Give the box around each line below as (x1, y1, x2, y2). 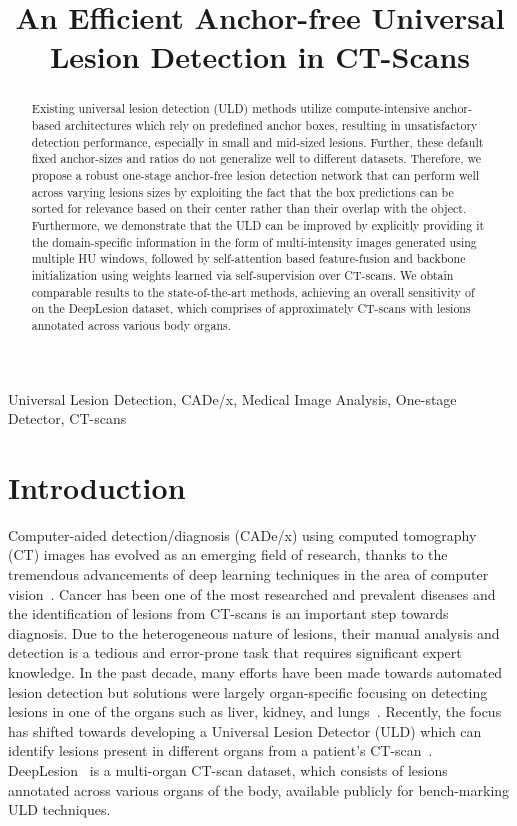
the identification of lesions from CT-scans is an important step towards (8, 603, 449, 624)
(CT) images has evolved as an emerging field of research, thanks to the (8, 544, 448, 565)
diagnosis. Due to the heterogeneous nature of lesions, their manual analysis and (8, 622, 500, 643)
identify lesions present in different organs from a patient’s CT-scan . (8, 740, 433, 761)
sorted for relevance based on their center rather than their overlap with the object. (31, 200, 467, 217)
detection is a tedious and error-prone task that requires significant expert (8, 642, 462, 663)
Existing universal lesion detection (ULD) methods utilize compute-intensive (31, 100, 430, 117)
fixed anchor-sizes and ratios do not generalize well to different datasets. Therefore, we (31, 150, 482, 167)
